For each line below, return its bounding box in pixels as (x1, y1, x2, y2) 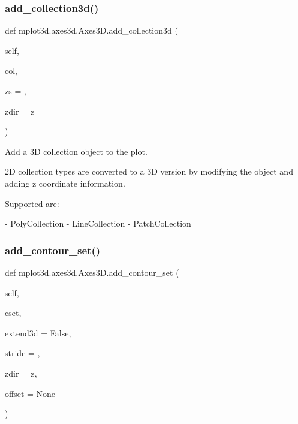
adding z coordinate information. (5, 176, 125, 189)
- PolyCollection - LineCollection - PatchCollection (5, 217, 191, 230)
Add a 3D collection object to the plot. (5, 145, 148, 157)
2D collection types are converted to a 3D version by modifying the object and (5, 165, 293, 178)
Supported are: (5, 197, 59, 209)
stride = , (5, 347, 40, 359)
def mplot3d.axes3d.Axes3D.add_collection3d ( (5, 24, 178, 37)
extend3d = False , (5, 326, 71, 339)
